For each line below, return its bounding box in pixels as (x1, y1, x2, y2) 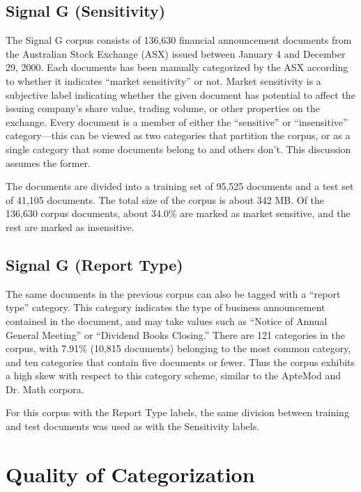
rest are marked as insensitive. (6, 219, 135, 234)
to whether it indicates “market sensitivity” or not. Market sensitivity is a (6, 73, 321, 88)
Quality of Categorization (6, 459, 255, 488)
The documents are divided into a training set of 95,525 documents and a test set (6, 179, 354, 193)
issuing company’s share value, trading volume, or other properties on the (6, 101, 320, 116)
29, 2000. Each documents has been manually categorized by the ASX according (6, 60, 348, 74)
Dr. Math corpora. (6, 381, 84, 396)
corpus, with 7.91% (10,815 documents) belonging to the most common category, (6, 341, 351, 356)
